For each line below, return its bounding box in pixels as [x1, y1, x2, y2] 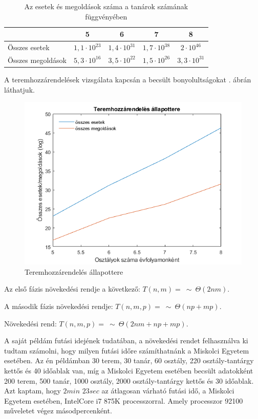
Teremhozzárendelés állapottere [25, 266, 123, 277]
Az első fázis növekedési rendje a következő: [4, 283, 140, 294]
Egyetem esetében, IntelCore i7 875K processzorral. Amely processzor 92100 [4, 395, 243, 406]
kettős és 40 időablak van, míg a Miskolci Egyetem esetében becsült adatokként [4, 365, 253, 376]
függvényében [85, 11, 127, 21]
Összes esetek [8, 42, 50, 53]
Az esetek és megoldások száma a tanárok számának [24, 1, 188, 11]
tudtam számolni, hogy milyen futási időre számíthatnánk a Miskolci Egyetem [4, 345, 249, 356]
